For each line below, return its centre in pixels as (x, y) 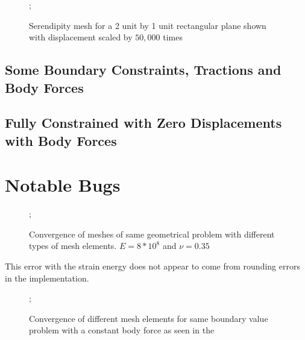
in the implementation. (47, 278)
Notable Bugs (63, 185)
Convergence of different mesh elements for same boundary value (149, 318)
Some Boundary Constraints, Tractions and (143, 70)
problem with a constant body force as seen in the (122, 330)
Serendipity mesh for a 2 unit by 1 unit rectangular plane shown (148, 25)
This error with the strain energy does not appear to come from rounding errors (152, 266)
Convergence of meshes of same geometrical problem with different (152, 234)
